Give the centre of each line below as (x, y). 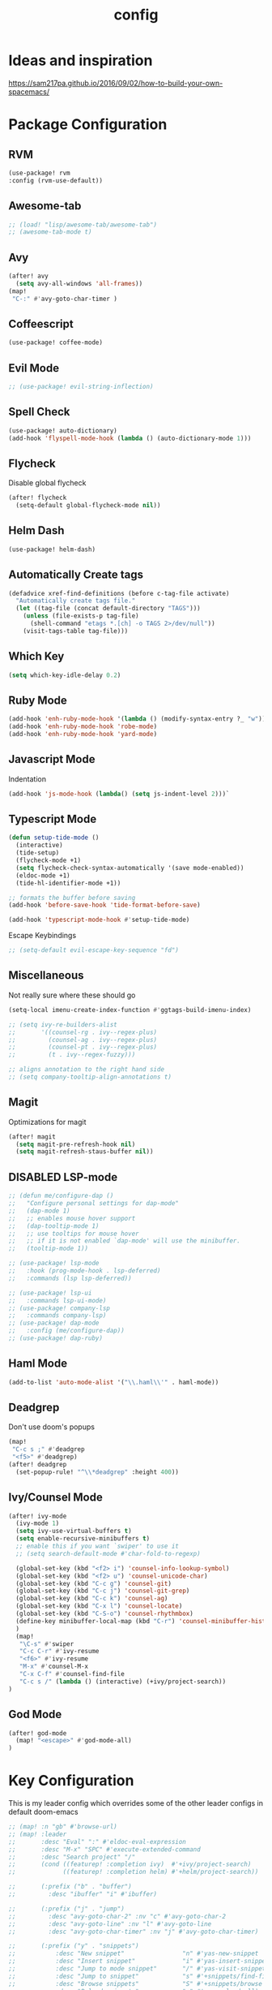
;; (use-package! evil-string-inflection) (81, 387)
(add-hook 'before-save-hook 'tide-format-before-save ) (104, 905)
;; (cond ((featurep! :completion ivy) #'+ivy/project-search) (130, 1864)
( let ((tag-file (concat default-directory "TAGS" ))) (108, 609)
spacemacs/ (29, 92)
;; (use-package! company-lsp (59, 1308)
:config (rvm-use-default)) (56, 180)
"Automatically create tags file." (76, 601)
